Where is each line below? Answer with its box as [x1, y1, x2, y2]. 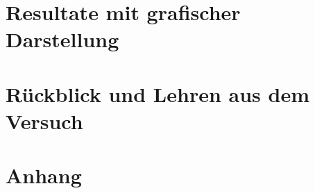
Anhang [6, 161, 82, 190]
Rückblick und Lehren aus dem [6, 79, 309, 108]
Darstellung [6, 25, 119, 53]
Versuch [6, 106, 83, 135]
